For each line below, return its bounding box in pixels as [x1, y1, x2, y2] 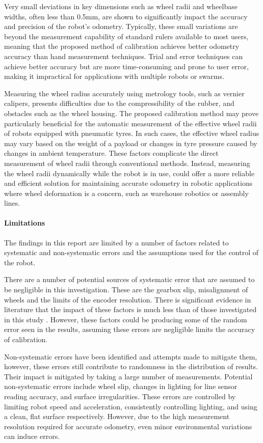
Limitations [4, 217, 45, 228]
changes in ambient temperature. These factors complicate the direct [4, 148, 219, 158]
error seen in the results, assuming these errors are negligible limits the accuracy [4, 324, 255, 335]
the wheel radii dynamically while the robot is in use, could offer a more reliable [4, 168, 255, 178]
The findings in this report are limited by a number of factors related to [4, 237, 229, 247]
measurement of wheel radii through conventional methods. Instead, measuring [4, 157, 250, 168]
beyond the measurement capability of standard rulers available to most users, [4, 31, 249, 41]
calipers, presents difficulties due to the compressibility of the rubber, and [4, 98, 234, 108]
